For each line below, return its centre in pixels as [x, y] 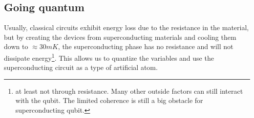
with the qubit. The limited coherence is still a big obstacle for [109, 100]
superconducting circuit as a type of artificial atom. [81, 67]
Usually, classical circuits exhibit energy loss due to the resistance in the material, [127, 27]
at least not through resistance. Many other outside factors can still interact [129, 91]
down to [16, 46]
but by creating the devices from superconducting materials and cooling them [120, 37]
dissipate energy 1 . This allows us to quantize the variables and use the [109, 57]
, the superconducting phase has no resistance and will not [146, 46]
